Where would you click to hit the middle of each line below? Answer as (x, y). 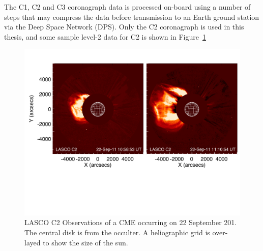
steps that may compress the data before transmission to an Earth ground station (132, 17)
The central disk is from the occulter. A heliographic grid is (117, 232)
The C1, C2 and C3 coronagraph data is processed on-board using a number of (127, 7)
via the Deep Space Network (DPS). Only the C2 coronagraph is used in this (124, 27)
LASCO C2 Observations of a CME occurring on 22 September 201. (131, 222)
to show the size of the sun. (85, 242)
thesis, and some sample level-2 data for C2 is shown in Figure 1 (105, 36)
